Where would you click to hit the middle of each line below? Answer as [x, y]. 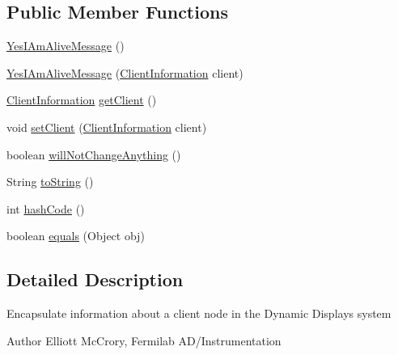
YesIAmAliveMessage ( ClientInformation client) [125, 72]
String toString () [50, 182]
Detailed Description [95, 279]
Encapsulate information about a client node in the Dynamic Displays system [199, 313]
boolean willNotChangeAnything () [94, 154]
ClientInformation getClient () [82, 100]
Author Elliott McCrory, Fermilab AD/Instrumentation [144, 340]
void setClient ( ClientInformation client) [107, 127]
